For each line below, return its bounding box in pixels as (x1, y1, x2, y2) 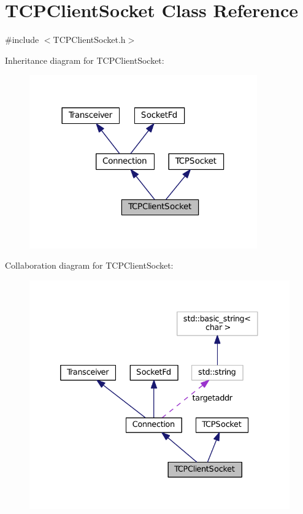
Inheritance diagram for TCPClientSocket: (5, 53, 164, 66)
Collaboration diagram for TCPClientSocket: (5, 259, 174, 272)
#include (5, 33, 39, 46)
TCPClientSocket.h (53, 33, 126, 46)
